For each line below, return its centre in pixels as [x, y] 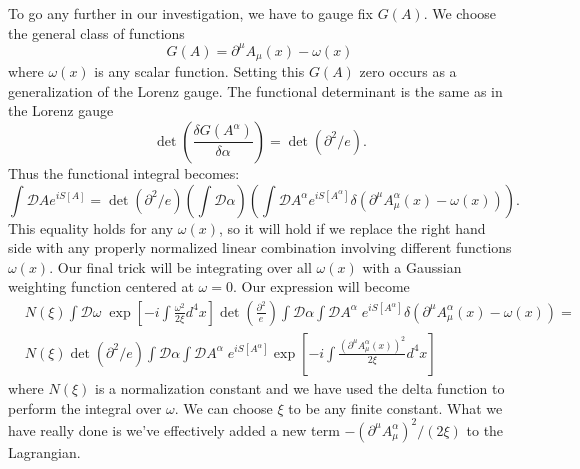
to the [485, 429]
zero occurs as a [408, 71]
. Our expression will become [321, 286]
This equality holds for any [91, 227]
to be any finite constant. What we [395, 407]
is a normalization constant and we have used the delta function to [300, 387]
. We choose [460, 13]
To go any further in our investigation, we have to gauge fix [190, 13]
